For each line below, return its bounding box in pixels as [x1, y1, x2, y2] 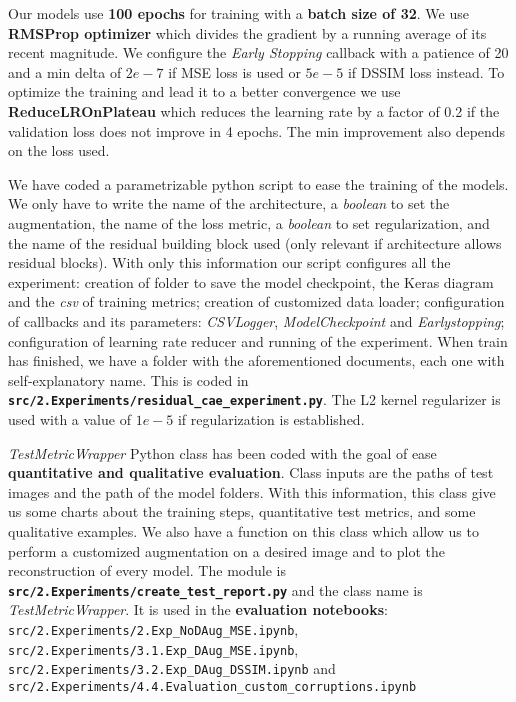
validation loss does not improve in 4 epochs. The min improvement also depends [8, 120, 506, 141]
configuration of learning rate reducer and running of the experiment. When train [8, 330, 508, 351]
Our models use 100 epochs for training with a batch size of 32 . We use [8, 3, 469, 23]
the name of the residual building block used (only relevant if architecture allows [8, 232, 502, 253]
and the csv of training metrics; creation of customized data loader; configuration [8, 291, 505, 312]
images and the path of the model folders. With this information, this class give [8, 481, 496, 502]
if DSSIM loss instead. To [347, 61, 505, 82]
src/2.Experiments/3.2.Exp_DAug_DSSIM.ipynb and [8, 658, 336, 679]
